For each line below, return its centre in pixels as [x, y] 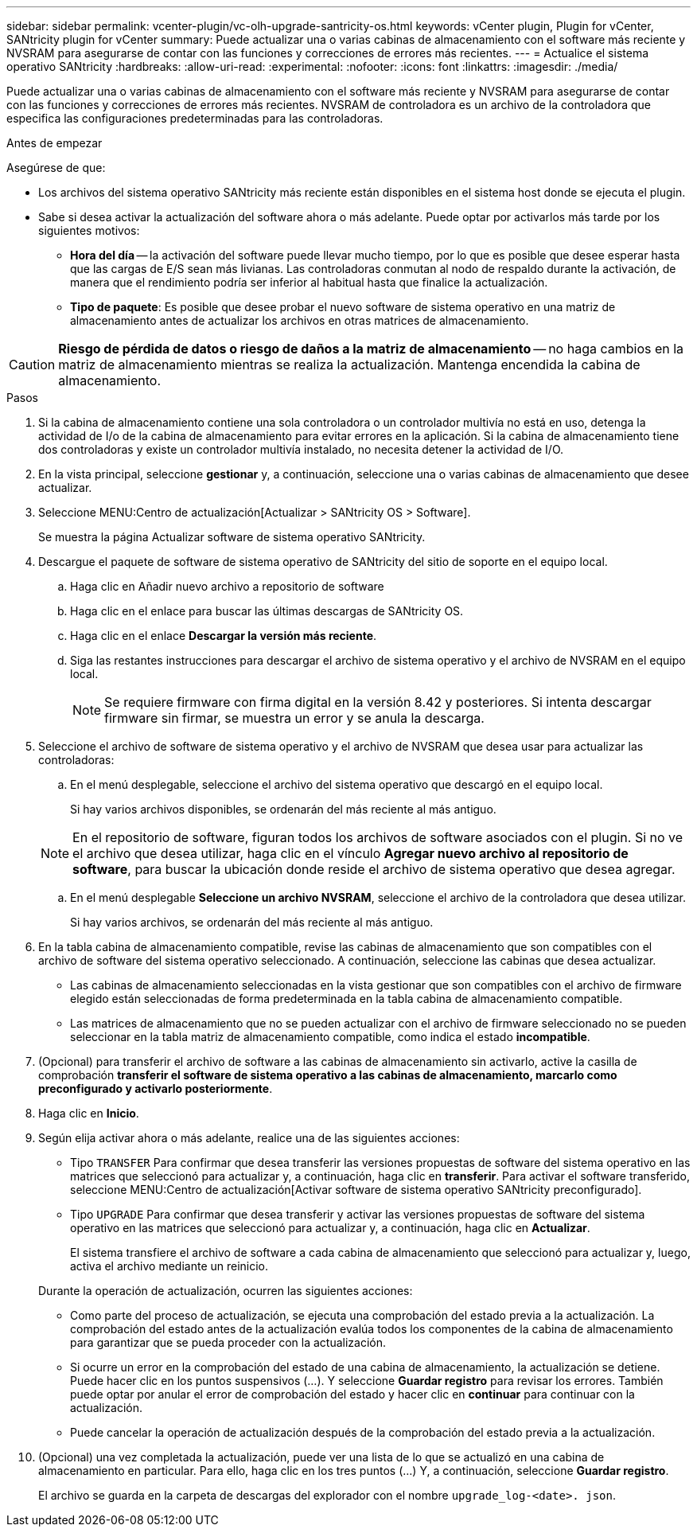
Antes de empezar [55, 143]
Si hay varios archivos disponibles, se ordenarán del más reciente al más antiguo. [283, 809]
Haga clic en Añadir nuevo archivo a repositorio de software [227, 586]
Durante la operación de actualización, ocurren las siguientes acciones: [226, 1291]
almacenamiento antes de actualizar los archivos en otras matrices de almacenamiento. [300, 320]
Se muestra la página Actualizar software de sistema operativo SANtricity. [232, 537]
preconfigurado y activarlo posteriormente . [156, 1088]
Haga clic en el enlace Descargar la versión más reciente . [224, 636]
